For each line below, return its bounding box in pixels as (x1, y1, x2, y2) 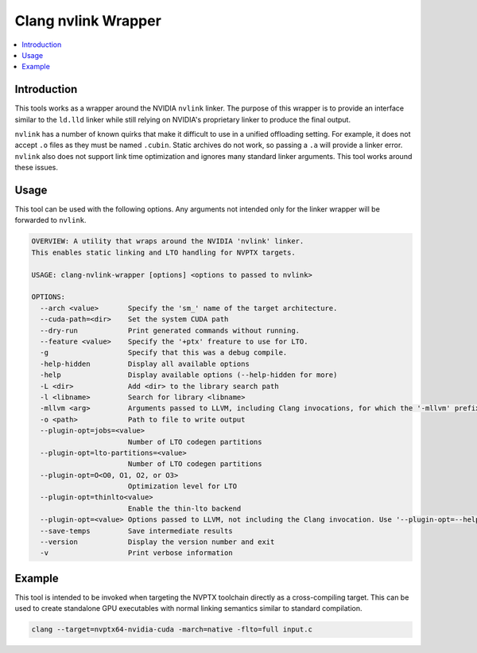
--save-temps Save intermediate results (40, 526, 234, 535)
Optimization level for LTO (127, 482, 238, 491)
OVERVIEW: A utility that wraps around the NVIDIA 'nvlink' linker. (31, 237, 304, 246)
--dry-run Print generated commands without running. (40, 326, 301, 335)
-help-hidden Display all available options (40, 359, 250, 368)
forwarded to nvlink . (14, 216, 87, 225)
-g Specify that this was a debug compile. (40, 348, 288, 357)
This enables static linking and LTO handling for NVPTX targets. (31, 247, 296, 257)
